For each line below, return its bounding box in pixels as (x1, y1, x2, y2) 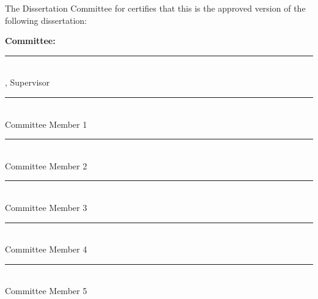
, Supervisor (5, 76, 50, 89)
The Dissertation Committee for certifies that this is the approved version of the (5, 2, 306, 14)
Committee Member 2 (5, 159, 87, 172)
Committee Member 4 (5, 243, 87, 256)
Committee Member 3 (5, 201, 87, 213)
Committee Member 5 (5, 284, 87, 297)
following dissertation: (5, 13, 87, 26)
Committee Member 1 (5, 117, 87, 130)
